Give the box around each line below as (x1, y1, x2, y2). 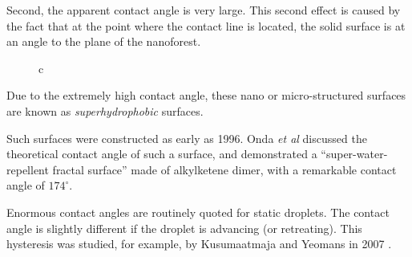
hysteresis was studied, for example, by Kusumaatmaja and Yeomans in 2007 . (6, 235, 392, 252)
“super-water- (321, 145, 388, 162)
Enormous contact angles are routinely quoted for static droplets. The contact (6, 203, 390, 220)
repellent (6, 161, 49, 177)
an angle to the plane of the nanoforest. (6, 33, 201, 50)
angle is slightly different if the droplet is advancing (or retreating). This (6, 219, 362, 236)
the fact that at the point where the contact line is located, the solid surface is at (6, 17, 406, 34)
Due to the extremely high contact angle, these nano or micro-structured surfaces (6, 87, 406, 104)
